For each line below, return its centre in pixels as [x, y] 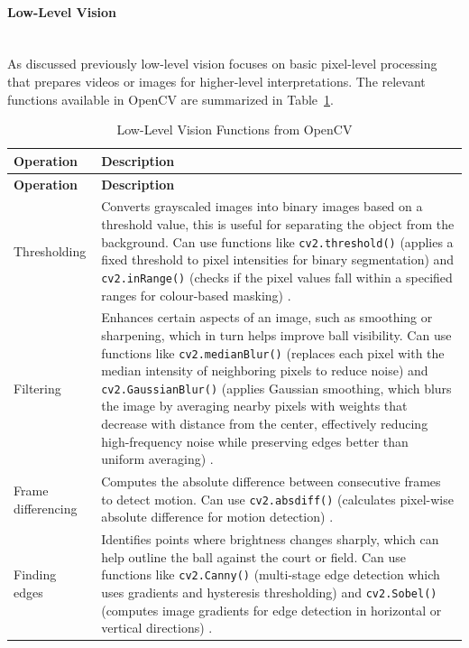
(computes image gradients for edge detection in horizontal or [271, 610]
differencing [46, 508]
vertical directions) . [157, 628]
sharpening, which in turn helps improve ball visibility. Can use [276, 334]
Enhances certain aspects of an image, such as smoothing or [267, 317]
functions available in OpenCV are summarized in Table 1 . [170, 99]
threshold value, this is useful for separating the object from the [278, 224]
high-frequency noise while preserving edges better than [255, 441]
